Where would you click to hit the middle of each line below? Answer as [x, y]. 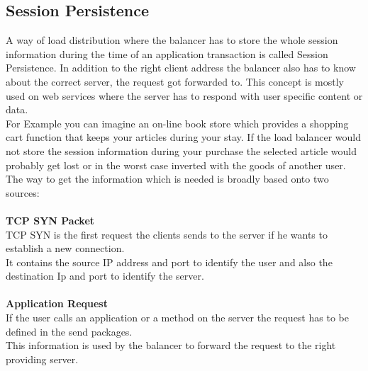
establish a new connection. [65, 248]
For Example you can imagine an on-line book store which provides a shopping [177, 123]
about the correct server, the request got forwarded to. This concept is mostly [175, 81]
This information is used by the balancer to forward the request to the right [171, 345]
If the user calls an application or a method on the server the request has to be [177, 318]
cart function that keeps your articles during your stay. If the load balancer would [184, 137]
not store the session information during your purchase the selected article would [181, 150]
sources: [23, 192]
